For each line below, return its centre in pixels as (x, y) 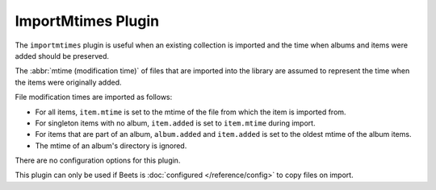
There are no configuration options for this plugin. (98, 160)
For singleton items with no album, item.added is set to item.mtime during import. (175, 123)
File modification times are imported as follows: (94, 97)
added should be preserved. (62, 56)
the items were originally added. (68, 82)
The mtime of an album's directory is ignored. (111, 146)
